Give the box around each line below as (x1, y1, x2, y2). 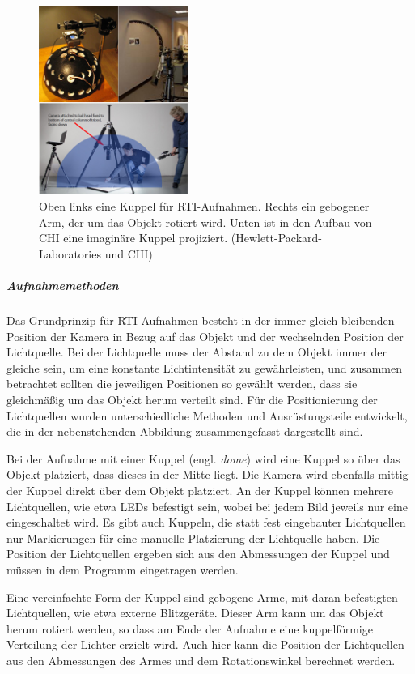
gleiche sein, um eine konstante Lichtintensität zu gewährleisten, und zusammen (6, 359, 403, 376)
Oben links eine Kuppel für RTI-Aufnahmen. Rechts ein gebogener (39, 198, 370, 215)
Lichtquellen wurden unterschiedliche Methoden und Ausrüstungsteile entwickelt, (6, 407, 408, 424)
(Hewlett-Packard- (231, 229, 322, 246)
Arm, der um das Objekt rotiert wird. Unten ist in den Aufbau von (39, 213, 372, 230)
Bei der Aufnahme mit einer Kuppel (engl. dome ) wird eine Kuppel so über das (6, 450, 400, 467)
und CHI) (104, 245, 153, 262)
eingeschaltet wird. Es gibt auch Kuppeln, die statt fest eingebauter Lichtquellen (6, 514, 406, 531)
